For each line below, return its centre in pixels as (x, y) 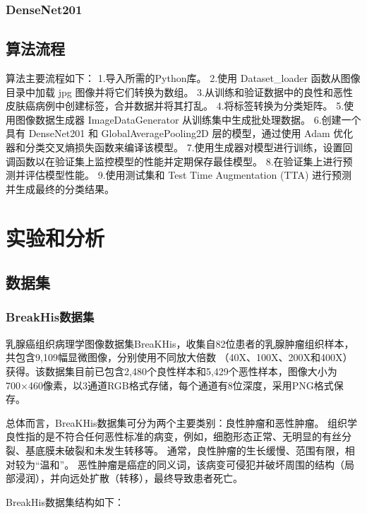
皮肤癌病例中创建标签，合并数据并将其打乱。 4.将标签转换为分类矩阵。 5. (175, 106)
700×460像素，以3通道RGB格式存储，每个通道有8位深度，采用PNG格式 (170, 385)
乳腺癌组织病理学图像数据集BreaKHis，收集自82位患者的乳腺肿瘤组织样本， (180, 343)
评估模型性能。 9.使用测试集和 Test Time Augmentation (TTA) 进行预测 (188, 175)
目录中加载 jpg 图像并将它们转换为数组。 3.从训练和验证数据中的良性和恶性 (179, 92)
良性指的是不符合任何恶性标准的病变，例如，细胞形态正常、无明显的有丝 (174, 436)
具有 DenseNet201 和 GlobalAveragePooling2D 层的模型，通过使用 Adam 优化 (180, 133)
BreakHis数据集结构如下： (65, 501)
